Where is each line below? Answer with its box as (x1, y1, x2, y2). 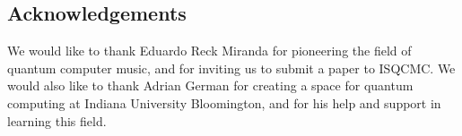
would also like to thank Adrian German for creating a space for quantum (7, 76, 414, 95)
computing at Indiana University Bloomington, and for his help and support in (7, 93, 441, 112)
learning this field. (7, 111, 107, 130)
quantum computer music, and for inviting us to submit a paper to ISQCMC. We (7, 58, 456, 77)
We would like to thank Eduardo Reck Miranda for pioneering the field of (7, 41, 412, 60)
